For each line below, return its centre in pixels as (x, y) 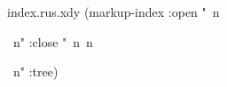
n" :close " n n (53, 41)
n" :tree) (35, 71)
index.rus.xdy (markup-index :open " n (113, 12)
